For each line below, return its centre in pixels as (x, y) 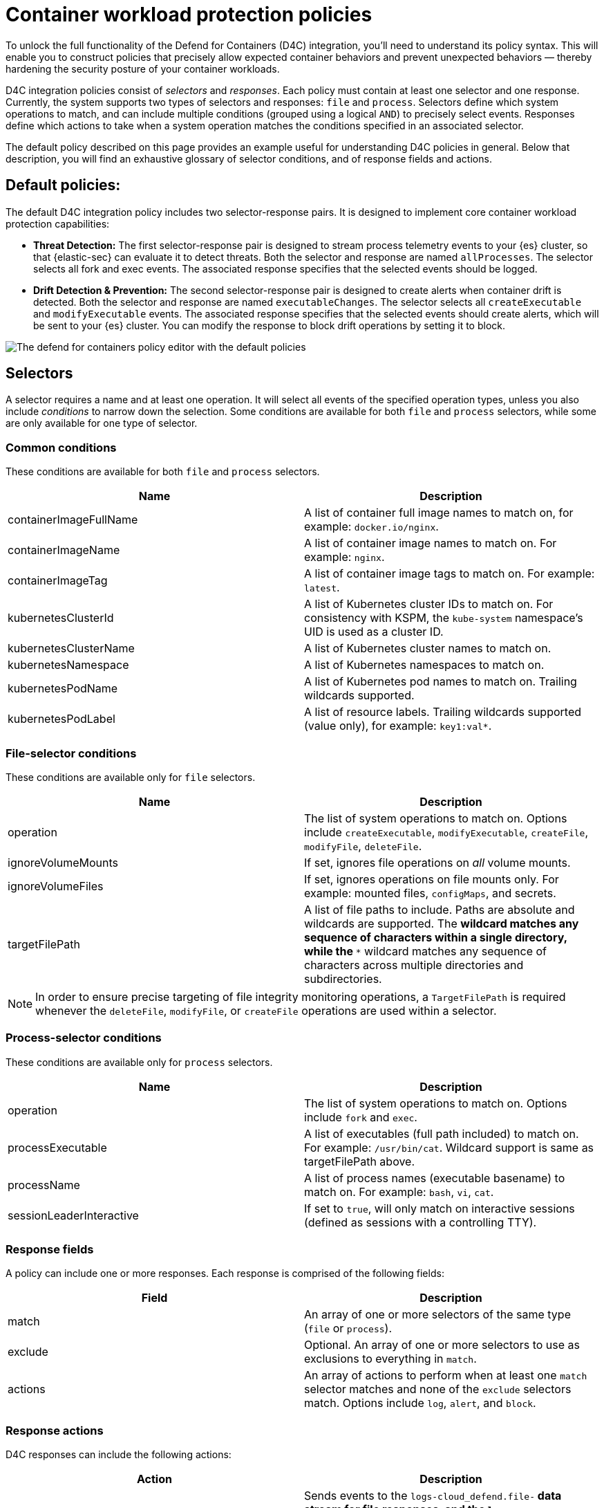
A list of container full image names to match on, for (439, 513)
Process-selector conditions (84, 1038)
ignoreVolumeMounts (63, 862)
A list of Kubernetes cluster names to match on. (428, 649)
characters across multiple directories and (414, 965)
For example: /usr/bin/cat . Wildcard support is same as (449, 1147)
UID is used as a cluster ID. (374, 632)
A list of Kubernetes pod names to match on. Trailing (441, 682)
